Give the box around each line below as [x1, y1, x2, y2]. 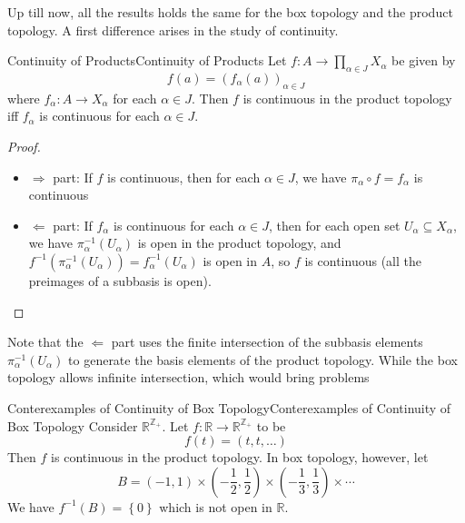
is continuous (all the [304, 251, 421, 270]
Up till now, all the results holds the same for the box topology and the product [7, 3, 453, 21]
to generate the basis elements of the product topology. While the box [68, 350, 458, 369]
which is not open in [159, 497, 272, 516]
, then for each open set [269, 215, 401, 234]
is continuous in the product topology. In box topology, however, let [51, 448, 429, 467]
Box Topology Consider [7, 416, 138, 435]
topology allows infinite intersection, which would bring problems [7, 368, 370, 387]
